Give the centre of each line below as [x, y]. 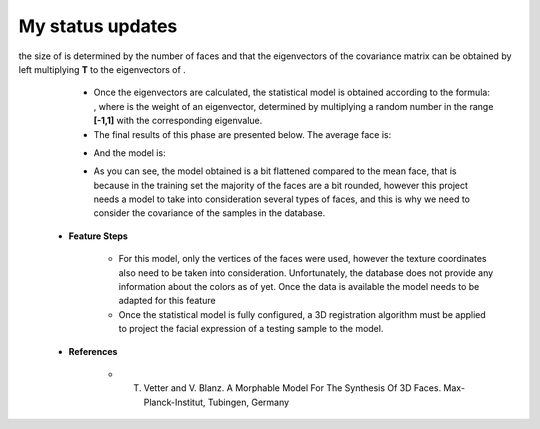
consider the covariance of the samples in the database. [209, 213]
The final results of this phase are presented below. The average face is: [242, 134]
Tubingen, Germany [248, 402]
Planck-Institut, [174, 402]
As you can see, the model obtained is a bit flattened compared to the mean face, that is [275, 171]
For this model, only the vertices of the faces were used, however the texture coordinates [302, 259]
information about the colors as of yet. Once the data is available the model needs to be [299, 287]
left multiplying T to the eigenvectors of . [102, 69]
